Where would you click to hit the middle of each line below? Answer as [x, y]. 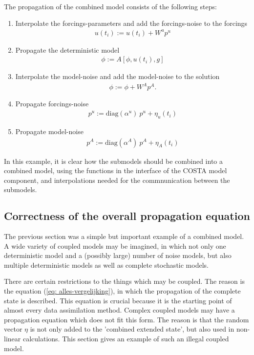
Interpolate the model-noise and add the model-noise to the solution [117, 76]
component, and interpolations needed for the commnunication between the [117, 180]
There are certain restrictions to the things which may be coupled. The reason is [124, 281]
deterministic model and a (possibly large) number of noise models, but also [118, 255]
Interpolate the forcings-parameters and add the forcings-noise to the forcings [131, 23]
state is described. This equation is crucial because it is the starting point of [118, 300]
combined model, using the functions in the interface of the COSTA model [116, 170]
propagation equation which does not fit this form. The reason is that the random [127, 319]
